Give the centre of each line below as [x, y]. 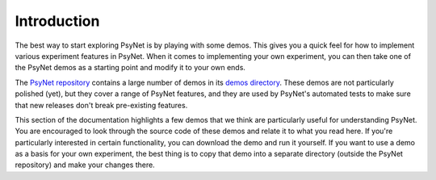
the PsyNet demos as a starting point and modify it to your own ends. [130, 68]
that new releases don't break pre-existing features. [101, 105]
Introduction [57, 21]
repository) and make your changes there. [85, 165]
